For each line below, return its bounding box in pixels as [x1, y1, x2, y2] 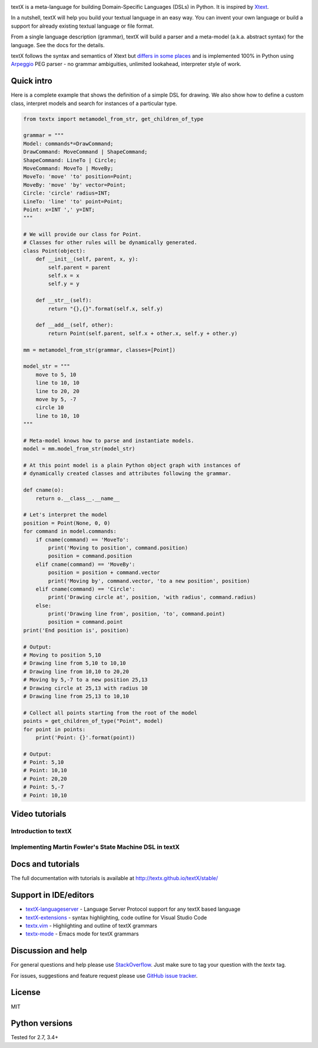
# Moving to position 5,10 [23, 652, 101, 658]
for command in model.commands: [23, 528, 117, 535]
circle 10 [35, 404, 64, 411]
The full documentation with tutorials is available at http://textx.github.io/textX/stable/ [11, 875, 218, 882]
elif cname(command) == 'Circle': [35, 585, 135, 592]
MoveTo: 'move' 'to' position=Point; [23, 173, 132, 180]
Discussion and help [11, 946, 88, 956]
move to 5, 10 [35, 371, 77, 378]
